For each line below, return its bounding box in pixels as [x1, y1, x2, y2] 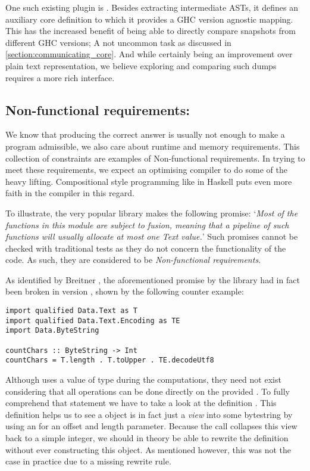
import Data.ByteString [5, 326, 99, 335]
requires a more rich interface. [5, 71, 115, 83]
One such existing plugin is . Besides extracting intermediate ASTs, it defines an [5, 1, 298, 13]
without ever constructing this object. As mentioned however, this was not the [5, 443, 291, 455]
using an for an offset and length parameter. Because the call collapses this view [5, 420, 298, 432]
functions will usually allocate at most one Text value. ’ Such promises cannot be [5, 230, 298, 243]
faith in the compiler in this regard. [5, 187, 134, 199]
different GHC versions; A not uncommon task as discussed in [5, 36, 231, 48]
